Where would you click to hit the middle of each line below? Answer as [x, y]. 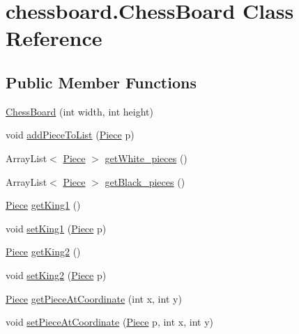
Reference [54, 38]
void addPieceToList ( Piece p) [70, 135]
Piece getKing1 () [43, 205]
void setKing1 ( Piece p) [56, 228]
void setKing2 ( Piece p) [56, 275]
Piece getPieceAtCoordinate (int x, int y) [94, 298]
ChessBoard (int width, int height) [79, 111]
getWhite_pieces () [146, 158]
